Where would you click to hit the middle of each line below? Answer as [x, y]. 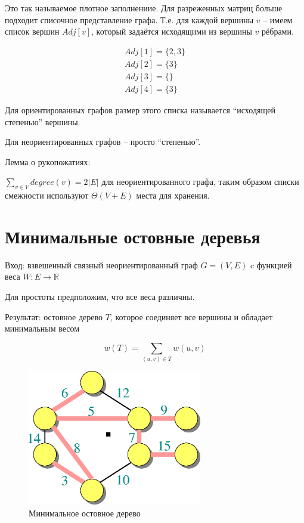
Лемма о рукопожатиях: [48, 161]
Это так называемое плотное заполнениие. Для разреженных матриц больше [144, 8]
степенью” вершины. [43, 121]
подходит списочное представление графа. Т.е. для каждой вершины [129, 19]
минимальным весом [42, 328]
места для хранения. [173, 195]
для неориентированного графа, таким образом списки [200, 182]
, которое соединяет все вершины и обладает [191, 316]
